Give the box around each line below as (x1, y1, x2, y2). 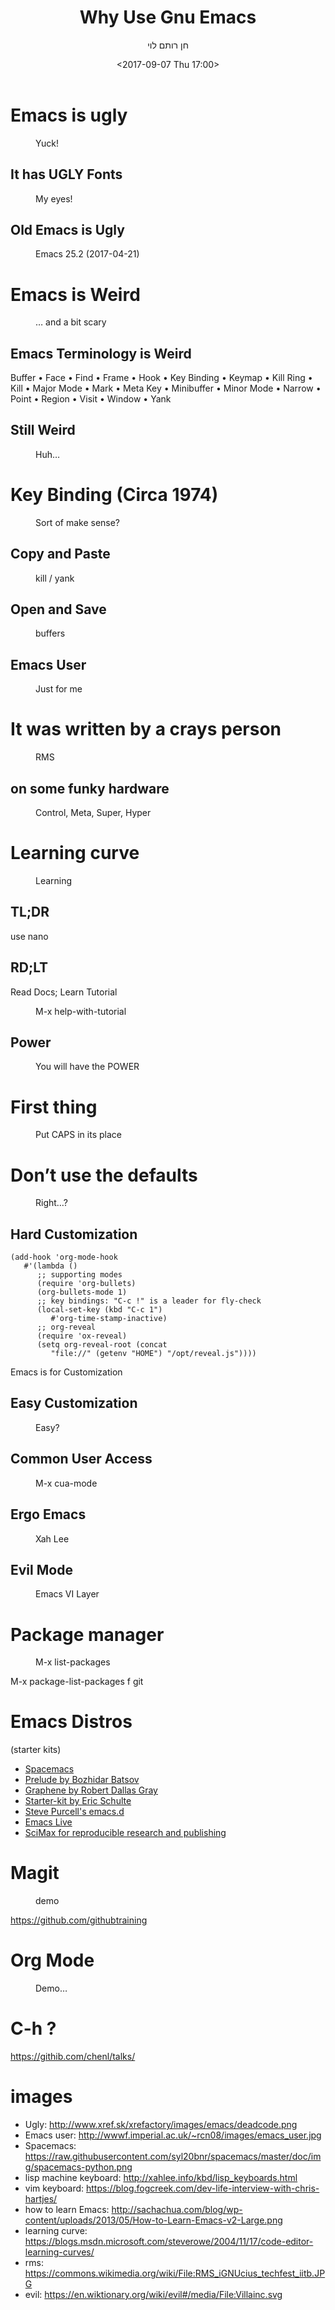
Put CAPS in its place (35, 1129, 122, 1141)
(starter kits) (10, 1744, 62, 1756)
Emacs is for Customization (10, 1366, 123, 1378)
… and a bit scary (35, 316, 107, 328)
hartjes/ (24, 2192, 58, 2205)
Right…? (35, 1197, 68, 1209)
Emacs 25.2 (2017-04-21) (35, 248, 140, 260)
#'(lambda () (23, 1261, 78, 1271)
